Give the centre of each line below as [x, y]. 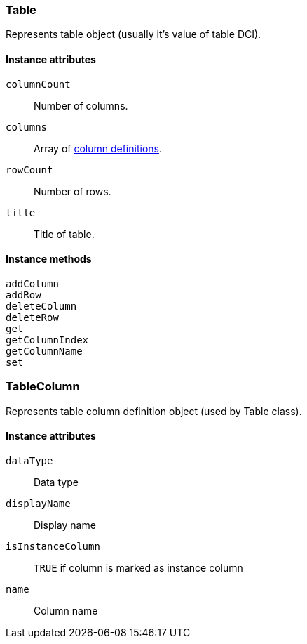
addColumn [32, 283]
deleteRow [32, 317]
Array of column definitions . [98, 148]
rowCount [29, 170]
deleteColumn [41, 306]
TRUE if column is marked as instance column [138, 567]
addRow [23, 295]
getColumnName [44, 351]
